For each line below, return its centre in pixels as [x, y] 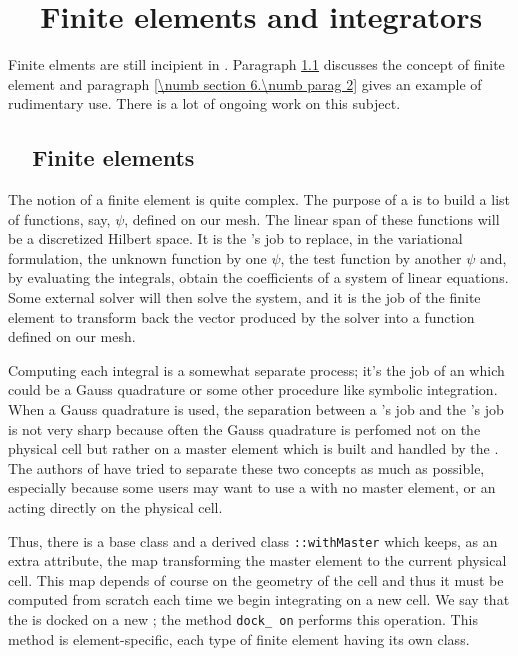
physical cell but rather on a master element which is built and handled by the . [253, 448]
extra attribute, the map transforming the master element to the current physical [257, 560]
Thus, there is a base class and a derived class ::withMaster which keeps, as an [253, 540]
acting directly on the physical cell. [115, 507]
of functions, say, [59, 218]
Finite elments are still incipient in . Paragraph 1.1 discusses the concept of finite [256, 64]
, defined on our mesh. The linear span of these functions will [312, 218]
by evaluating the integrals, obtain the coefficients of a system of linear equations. [258, 277]
